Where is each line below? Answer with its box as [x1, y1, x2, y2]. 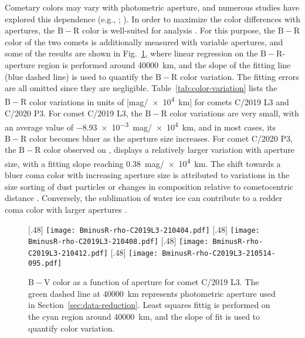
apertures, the [5, 24, 55, 36]
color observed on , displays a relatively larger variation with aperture [43, 143, 295, 156]
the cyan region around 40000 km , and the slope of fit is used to [28, 310, 260, 323]
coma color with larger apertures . [5, 203, 127, 216]
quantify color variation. [28, 322, 115, 334]
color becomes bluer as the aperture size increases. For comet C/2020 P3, [29, 132, 293, 144]
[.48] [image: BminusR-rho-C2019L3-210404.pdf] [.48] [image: [28, 223, 260, 235]
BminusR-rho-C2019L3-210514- [162, 249, 276, 257]
